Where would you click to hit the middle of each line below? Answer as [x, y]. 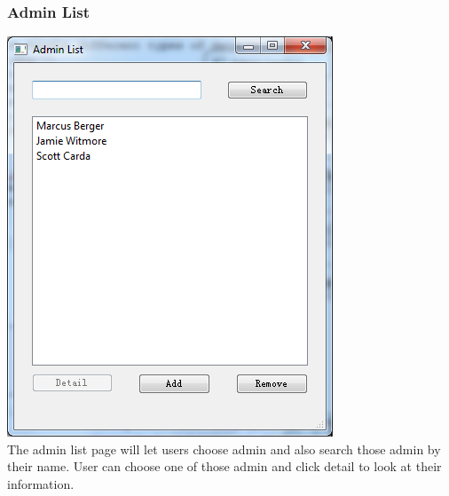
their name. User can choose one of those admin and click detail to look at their [224, 466]
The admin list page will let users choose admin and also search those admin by [224, 449]
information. [41, 484]
